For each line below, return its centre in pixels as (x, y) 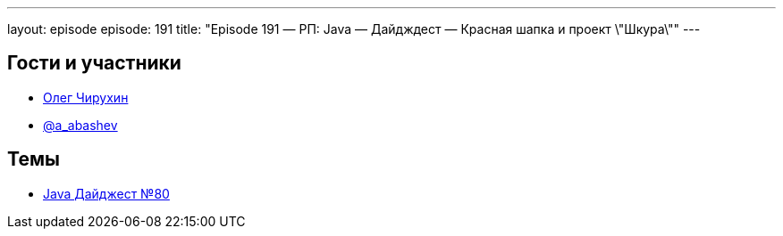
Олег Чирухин (86, 97)
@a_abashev (80, 125)
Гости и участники (94, 63)
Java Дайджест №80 (106, 193)
